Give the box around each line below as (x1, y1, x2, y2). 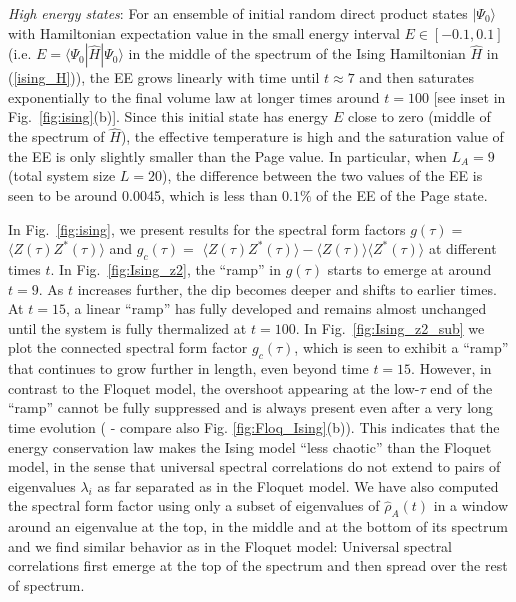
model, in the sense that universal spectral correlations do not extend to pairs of (8, 456, 501, 477)
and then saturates (359, 67, 474, 88)
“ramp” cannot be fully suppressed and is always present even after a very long (8, 397, 493, 418)
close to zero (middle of (347, 106, 491, 127)
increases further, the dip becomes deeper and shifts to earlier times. (77, 278, 497, 299)
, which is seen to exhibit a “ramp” (294, 337, 509, 358)
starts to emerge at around (327, 258, 492, 279)
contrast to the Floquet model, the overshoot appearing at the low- (8, 377, 420, 398)
